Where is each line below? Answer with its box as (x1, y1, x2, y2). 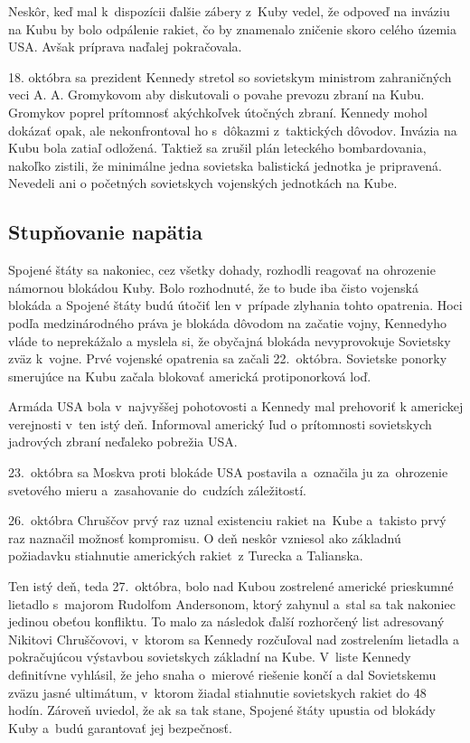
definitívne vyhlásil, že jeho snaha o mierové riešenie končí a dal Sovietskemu (8, 665, 437, 684)
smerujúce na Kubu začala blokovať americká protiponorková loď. (8, 366, 371, 385)
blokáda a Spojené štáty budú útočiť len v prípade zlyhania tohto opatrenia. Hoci (8, 296, 463, 315)
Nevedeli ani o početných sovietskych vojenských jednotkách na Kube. (8, 174, 398, 193)
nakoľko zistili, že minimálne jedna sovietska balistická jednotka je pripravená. (8, 155, 442, 174)
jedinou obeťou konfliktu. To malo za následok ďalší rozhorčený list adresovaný (8, 612, 445, 631)
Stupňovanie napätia (8, 218, 202, 246)
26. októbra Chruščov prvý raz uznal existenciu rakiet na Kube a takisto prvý (8, 511, 446, 530)
